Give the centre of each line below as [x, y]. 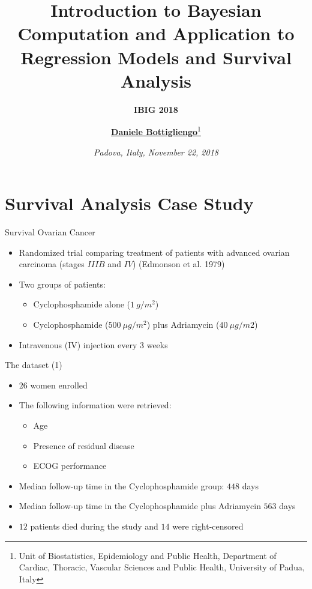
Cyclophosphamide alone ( [82, 304]
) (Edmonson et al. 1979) [178, 264]
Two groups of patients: [62, 284]
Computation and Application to [156, 33]
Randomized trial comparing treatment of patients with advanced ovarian [154, 252]
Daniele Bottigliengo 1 [156, 131]
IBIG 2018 [156, 109]
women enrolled [59, 385]
